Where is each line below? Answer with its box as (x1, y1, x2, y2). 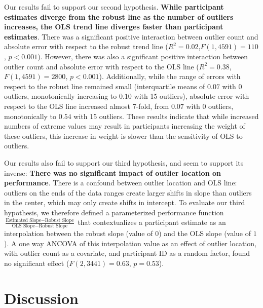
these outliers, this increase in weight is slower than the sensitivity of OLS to (4, 130, 243, 141)
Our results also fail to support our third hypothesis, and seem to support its (4, 157, 244, 168)
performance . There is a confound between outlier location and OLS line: (4, 177, 237, 188)
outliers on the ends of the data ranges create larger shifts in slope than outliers (4, 187, 252, 198)
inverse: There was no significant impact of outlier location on (4, 167, 221, 178)
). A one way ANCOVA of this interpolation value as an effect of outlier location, (4, 238, 256, 248)
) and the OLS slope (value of (159, 228, 251, 239)
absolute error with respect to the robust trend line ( (4, 41, 168, 52)
